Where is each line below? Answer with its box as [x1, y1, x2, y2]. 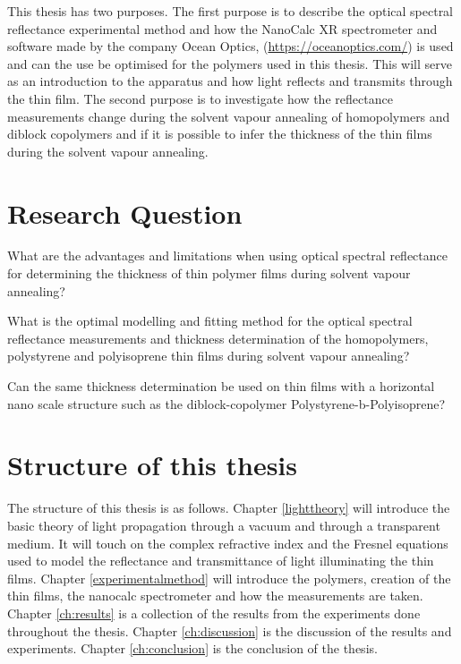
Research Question [7, 194, 243, 231]
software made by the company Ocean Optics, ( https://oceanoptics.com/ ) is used [7, 37, 454, 55]
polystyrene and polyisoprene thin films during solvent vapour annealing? [7, 346, 410, 365]
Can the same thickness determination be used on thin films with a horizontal [7, 377, 435, 396]
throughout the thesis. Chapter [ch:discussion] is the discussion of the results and [7, 621, 452, 640]
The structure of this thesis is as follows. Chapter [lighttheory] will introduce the [7, 498, 450, 517]
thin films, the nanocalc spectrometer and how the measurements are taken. [7, 586, 423, 605]
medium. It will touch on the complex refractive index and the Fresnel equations [7, 533, 448, 552]
